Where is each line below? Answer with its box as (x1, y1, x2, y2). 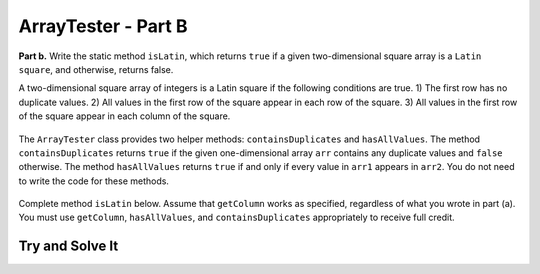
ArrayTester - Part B (18, 15, 188, 37)
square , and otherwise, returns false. (18, 63, 174, 75)
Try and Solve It (18, 238, 119, 255)
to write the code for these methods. (18, 175, 170, 187)
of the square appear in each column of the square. (18, 110, 231, 122)
